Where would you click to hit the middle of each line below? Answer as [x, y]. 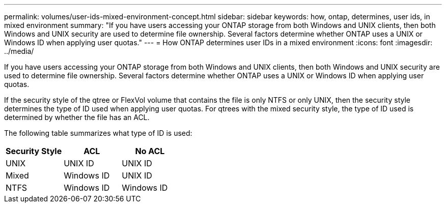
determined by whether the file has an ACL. [77, 117]
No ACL [150, 151]
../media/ [19, 51]
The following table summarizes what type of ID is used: [98, 133]
